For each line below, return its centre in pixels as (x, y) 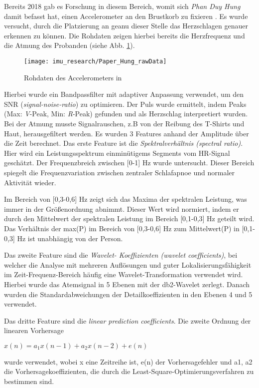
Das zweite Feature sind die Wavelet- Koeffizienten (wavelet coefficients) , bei (121, 255)
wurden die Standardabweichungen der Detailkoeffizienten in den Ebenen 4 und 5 (128, 294)
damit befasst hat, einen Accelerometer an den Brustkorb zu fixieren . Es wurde (126, 16)
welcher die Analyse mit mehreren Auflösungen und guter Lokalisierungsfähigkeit (128, 264)
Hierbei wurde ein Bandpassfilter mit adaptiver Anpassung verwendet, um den (124, 94)
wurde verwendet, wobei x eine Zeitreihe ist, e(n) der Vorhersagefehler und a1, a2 (128, 361)
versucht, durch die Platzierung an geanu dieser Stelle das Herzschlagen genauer (126, 26)
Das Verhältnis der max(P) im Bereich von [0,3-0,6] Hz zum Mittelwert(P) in (122, 228)
